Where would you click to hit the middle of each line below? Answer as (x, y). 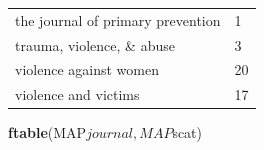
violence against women (87, 69)
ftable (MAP (47, 132)
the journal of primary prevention (118, 19)
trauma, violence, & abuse (95, 44)
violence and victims (77, 94)
